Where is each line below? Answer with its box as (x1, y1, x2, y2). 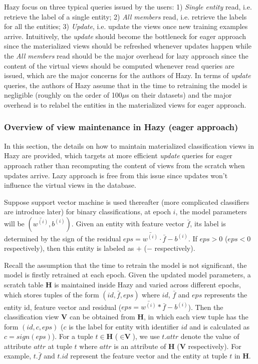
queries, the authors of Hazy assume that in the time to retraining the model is (4, 80, 247, 90)
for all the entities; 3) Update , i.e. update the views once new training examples (4, 21, 248, 32)
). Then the (188, 301, 223, 312)
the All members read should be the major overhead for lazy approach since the (4, 50, 248, 61)
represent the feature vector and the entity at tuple (70, 350, 227, 361)
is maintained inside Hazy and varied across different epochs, (54, 279, 241, 289)
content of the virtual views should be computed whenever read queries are (4, 60, 234, 71)
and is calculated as (189, 321, 250, 331)
